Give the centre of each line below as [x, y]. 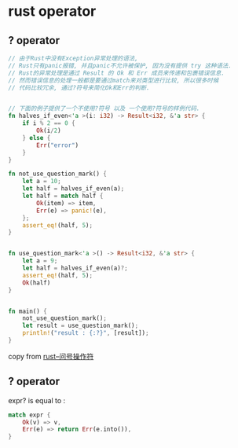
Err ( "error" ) [58, 145]
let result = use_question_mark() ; [81, 326]
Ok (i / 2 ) [49, 130]
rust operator [52, 11]
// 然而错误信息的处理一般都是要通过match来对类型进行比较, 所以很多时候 [114, 80]
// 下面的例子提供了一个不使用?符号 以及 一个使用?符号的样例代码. [104, 108]
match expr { [29, 415]
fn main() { [27, 311]
